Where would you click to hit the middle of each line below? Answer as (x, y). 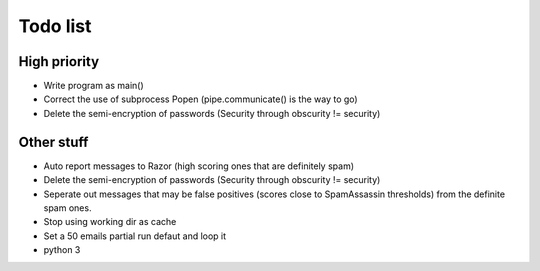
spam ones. (67, 207)
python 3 (62, 250)
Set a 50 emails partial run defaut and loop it (135, 236)
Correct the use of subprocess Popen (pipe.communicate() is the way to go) (201, 99)
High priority (59, 61)
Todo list (55, 26)
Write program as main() (93, 86)
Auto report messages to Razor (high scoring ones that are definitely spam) (199, 166)
